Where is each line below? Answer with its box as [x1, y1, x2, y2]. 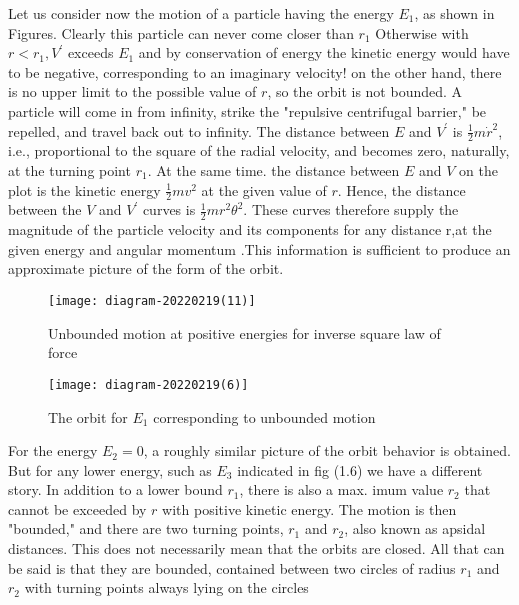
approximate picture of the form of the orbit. [8, 258, 284, 279]
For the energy [8, 440, 98, 461]
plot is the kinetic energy [8, 179, 161, 200]
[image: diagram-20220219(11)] [48, 294, 256, 309]
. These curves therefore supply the [243, 199, 459, 220]
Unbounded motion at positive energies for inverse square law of [48, 322, 441, 343]
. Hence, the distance [337, 179, 466, 200]
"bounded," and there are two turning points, [8, 518, 284, 539]
